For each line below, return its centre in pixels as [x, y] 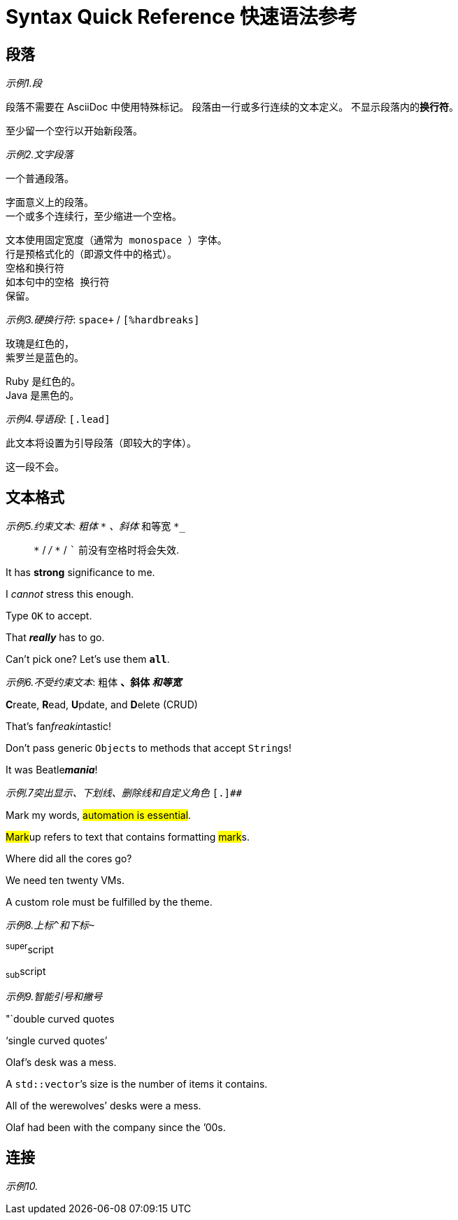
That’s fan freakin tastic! [58, 727]
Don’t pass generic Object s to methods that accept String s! [149, 748]
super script [30, 948]
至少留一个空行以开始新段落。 [74, 131]
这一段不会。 [35, 467]
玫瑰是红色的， [40, 344]
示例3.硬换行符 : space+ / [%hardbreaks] [103, 320]
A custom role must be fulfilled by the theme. [109, 902]
